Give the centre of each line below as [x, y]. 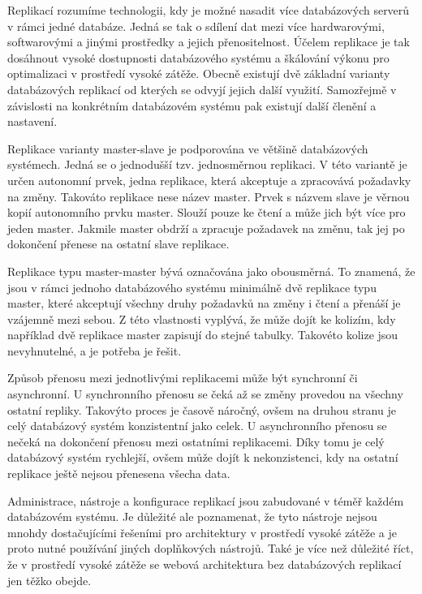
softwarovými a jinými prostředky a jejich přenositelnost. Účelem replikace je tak [209, 42]
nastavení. [32, 121]
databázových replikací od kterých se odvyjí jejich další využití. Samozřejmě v [202, 89]
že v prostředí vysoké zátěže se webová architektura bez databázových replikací [205, 564]
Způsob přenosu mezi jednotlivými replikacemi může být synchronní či [183, 378]
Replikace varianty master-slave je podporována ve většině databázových [188, 148]
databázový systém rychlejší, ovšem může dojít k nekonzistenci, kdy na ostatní [203, 457]
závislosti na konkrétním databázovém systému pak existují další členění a [192, 105]
